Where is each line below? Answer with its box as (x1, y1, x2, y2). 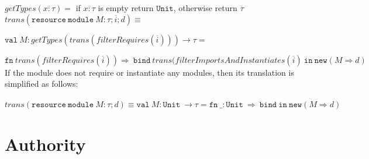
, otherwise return (173, 2, 237, 13)
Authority (5, 132, 86, 156)
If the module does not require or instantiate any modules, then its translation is (5, 66, 294, 78)
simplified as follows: (5, 77, 78, 90)
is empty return (98, 2, 154, 13)
